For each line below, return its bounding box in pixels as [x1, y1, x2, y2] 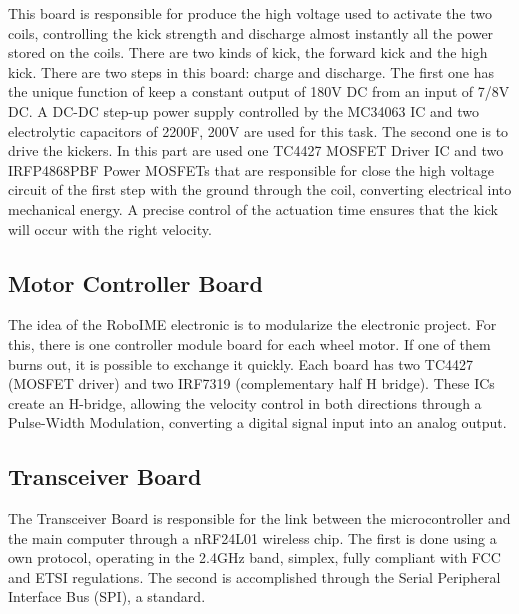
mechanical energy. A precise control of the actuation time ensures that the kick [8, 198, 498, 219]
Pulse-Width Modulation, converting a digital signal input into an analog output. [8, 412, 507, 433]
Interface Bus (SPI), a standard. [8, 586, 206, 607]
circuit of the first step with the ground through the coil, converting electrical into [8, 179, 512, 200]
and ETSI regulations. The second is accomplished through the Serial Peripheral [8, 566, 501, 587]
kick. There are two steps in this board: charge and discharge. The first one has [8, 61, 494, 82]
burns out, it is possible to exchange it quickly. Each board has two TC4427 [8, 353, 473, 374]
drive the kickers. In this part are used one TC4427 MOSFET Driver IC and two [8, 140, 504, 161]
